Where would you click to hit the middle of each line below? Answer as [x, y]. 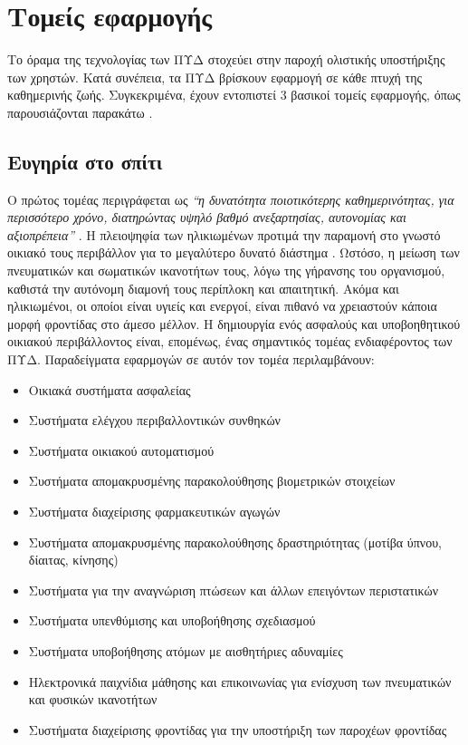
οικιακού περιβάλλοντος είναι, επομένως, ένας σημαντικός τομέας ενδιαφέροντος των [230, 341]
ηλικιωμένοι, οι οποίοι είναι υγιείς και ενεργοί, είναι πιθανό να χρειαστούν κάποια [222, 306]
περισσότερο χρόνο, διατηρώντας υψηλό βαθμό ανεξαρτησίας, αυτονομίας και [207, 217]
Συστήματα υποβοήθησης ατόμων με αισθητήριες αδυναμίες [186, 650]
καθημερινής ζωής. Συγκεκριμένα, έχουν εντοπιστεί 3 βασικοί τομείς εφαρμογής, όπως [234, 95]
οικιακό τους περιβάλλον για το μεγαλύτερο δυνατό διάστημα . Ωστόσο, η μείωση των [234, 252]
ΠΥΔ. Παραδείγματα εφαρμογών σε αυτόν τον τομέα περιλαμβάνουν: [191, 359]
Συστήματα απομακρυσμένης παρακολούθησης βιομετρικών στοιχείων [212, 481]
